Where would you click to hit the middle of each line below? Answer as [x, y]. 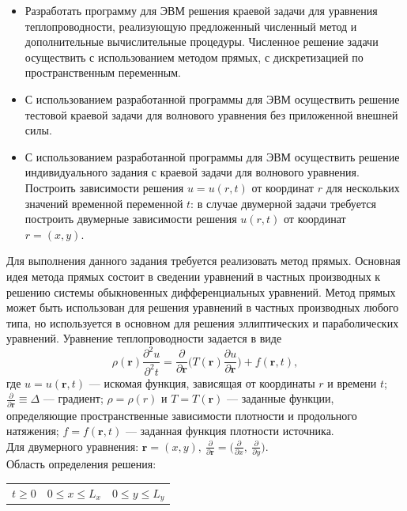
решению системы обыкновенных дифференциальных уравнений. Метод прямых [201, 291]
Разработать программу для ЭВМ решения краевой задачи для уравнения [201, 10]
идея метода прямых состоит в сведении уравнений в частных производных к [194, 276]
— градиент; [73, 398]
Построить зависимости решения [104, 187]
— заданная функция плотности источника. [230, 431]
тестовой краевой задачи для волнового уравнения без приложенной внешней [211, 114]
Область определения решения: [81, 464]
